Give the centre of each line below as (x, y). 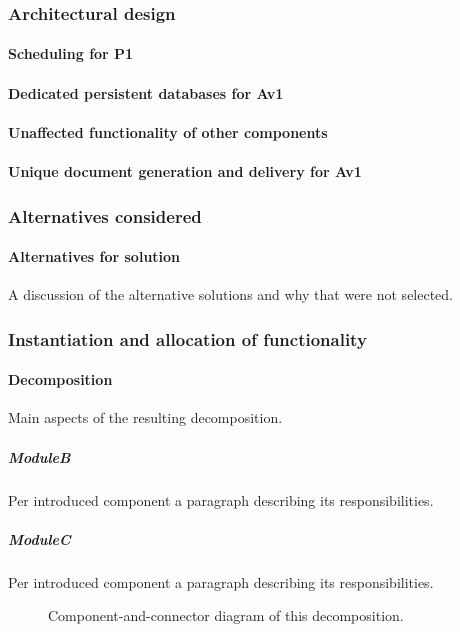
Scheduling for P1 (71, 53)
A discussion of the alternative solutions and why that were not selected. (231, 294)
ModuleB (39, 456)
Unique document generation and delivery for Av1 (185, 171)
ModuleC (39, 538)
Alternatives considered (105, 215)
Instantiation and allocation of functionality (187, 338)
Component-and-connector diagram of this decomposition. (226, 615)
